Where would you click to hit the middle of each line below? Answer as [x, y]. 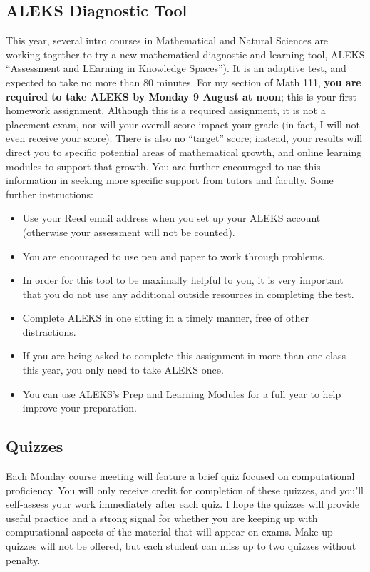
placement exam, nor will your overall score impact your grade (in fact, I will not [183, 124]
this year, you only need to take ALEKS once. [123, 370]
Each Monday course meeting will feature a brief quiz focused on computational [180, 476]
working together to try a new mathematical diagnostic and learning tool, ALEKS [185, 54]
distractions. [49, 331]
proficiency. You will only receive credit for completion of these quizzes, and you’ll [185, 490]
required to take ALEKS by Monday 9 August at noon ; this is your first [181, 96]
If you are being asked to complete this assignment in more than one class [184, 356]
